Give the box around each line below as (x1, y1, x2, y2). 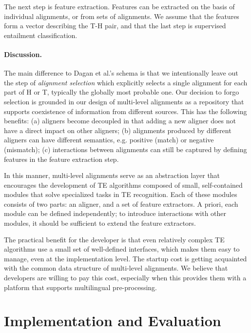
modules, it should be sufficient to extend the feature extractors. (4, 218, 196, 228)
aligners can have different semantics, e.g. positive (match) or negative (4, 135, 214, 145)
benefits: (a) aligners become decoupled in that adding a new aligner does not (4, 116, 236, 126)
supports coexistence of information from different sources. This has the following (4, 106, 247, 116)
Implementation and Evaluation (4, 311, 221, 331)
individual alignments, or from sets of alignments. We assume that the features (4, 11, 239, 21)
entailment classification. (4, 30, 77, 40)
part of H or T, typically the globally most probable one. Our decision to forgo (4, 87, 239, 97)
